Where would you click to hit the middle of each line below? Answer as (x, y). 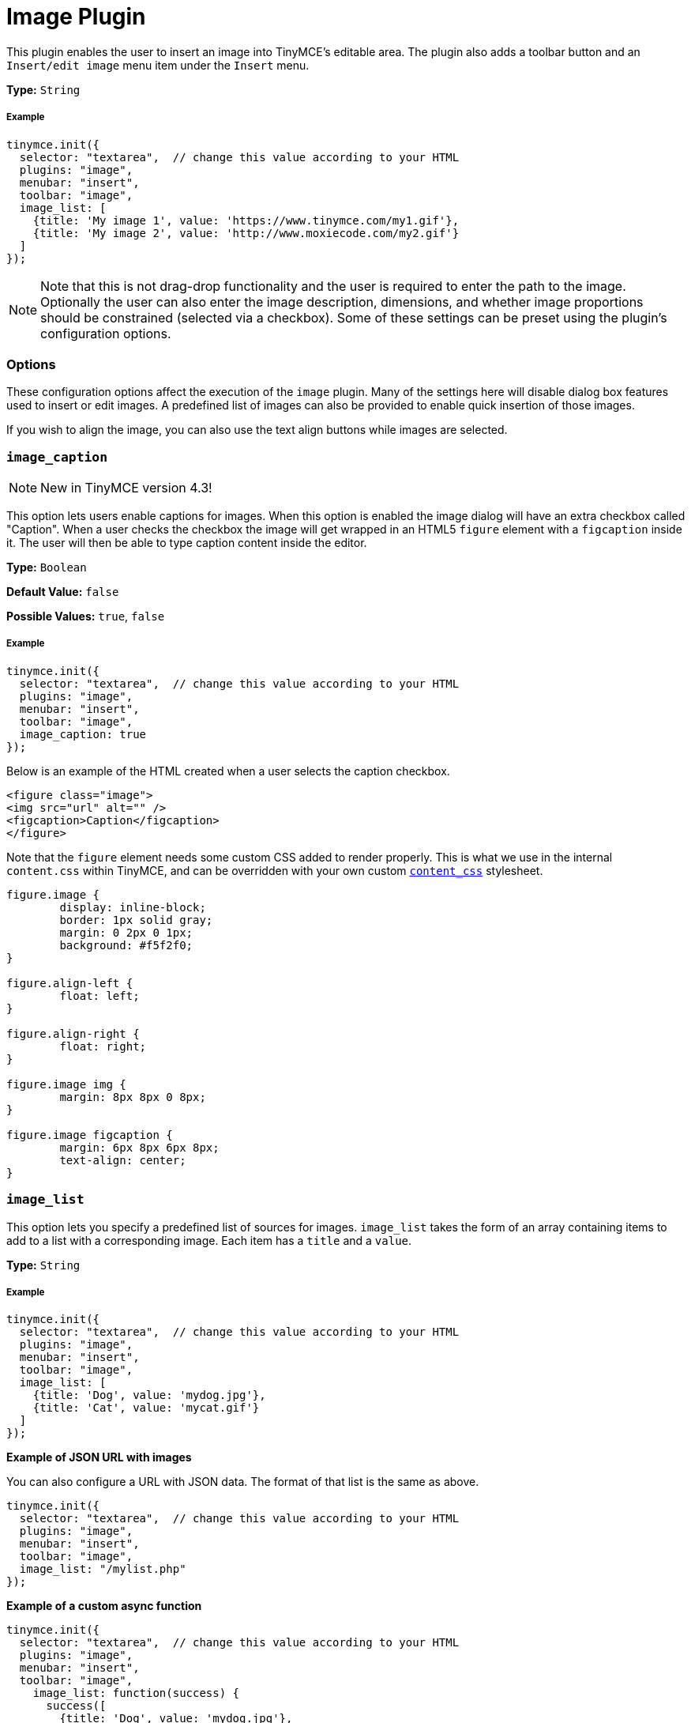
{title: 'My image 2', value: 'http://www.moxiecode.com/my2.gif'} (246, 233)
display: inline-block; (133, 907)
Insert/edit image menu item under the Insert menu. (158, 65)
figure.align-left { (70, 983)
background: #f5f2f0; (126, 945)
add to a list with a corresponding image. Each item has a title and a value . (209, 1240)
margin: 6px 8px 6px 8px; (139, 1147)
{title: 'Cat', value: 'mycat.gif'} (146, 1408)
